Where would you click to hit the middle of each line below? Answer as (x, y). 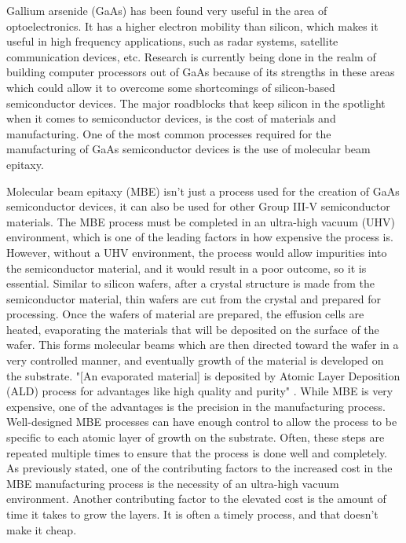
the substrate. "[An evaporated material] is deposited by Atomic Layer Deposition (203, 375)
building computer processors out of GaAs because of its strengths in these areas (201, 72)
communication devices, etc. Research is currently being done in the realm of (191, 56)
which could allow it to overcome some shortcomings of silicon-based (171, 87)
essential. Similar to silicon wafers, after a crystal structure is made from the (190, 283)
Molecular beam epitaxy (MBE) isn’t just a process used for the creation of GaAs (203, 191)
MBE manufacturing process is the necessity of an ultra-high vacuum (173, 483)
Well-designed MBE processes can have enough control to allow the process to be (202, 422)
